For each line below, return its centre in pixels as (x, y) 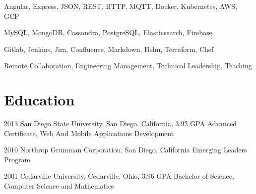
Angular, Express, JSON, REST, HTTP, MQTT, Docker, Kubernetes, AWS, (121, 6)
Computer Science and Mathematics (59, 186)
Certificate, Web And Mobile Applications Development (89, 133)
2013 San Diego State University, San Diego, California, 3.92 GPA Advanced (121, 123)
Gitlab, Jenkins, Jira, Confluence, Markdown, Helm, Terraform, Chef (109, 49)
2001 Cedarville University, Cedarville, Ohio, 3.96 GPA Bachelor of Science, (119, 176)
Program (17, 159)
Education (39, 100)
